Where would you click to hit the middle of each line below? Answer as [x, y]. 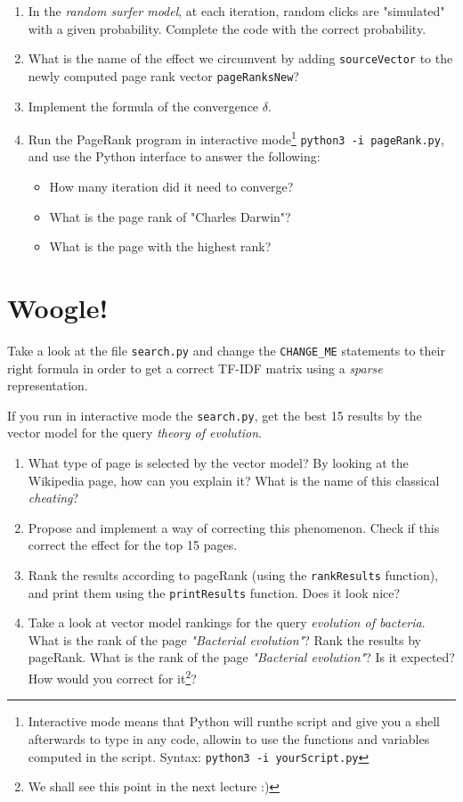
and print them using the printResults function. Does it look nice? [214, 592]
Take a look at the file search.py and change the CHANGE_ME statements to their [226, 350]
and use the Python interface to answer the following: [174, 156]
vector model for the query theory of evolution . [135, 433]
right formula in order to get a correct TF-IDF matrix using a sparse [195, 368]
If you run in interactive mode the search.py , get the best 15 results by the [215, 415]
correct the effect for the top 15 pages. [133, 545]
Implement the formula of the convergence [143, 106]
